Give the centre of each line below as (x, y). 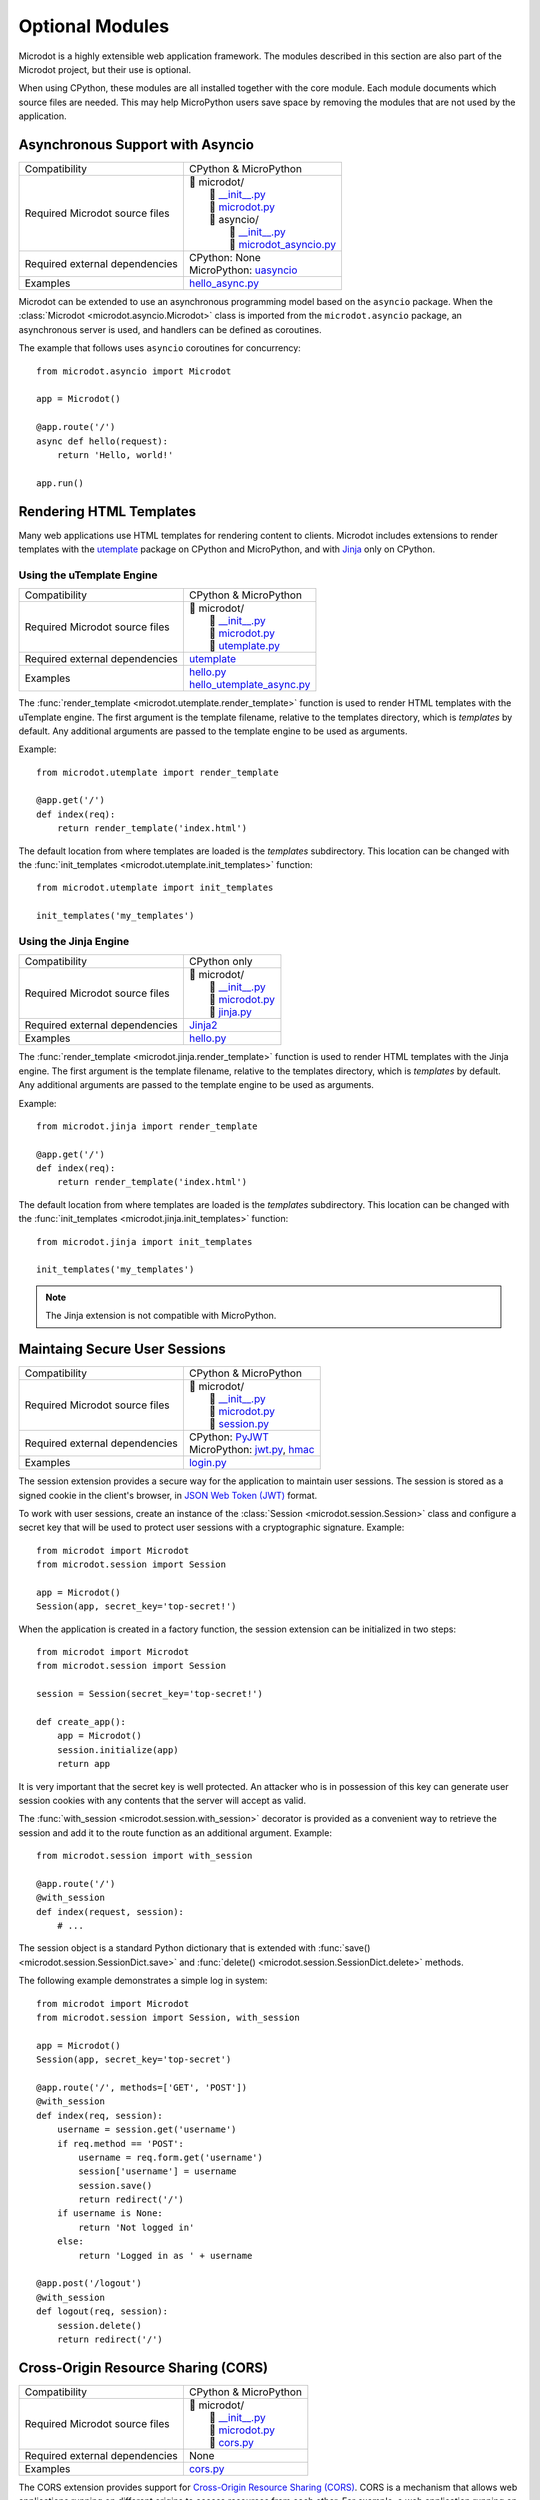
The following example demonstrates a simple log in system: (143, 1981)
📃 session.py (239, 1424)
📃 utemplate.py (244, 646)
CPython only (221, 962)
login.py (207, 1463)
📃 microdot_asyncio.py (282, 245)
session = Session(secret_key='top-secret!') (150, 1694)
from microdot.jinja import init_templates (144, 1241)
